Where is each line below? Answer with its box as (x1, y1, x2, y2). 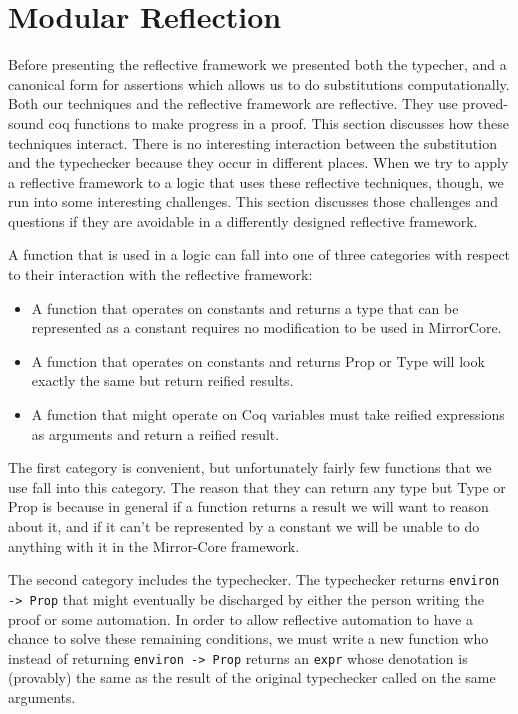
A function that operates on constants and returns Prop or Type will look (31, 350, 485, 371)
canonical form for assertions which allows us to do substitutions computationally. (8, 73, 510, 94)
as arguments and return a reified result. (31, 423, 280, 444)
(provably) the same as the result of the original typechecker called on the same (8, 667, 496, 688)
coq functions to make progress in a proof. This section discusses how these (48, 112, 510, 133)
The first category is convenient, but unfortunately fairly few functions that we (8, 457, 492, 478)
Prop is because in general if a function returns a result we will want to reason (8, 496, 489, 517)
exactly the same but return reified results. (31, 370, 294, 391)
